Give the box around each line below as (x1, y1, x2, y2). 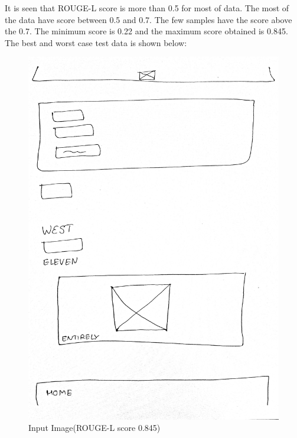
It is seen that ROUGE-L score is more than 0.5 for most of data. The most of (5, 2, 289, 14)
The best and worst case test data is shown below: (5, 36, 187, 48)
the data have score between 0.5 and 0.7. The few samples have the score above (5, 13, 292, 25)
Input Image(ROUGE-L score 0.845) (28, 421, 161, 434)
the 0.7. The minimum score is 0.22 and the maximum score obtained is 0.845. (5, 25, 288, 37)
